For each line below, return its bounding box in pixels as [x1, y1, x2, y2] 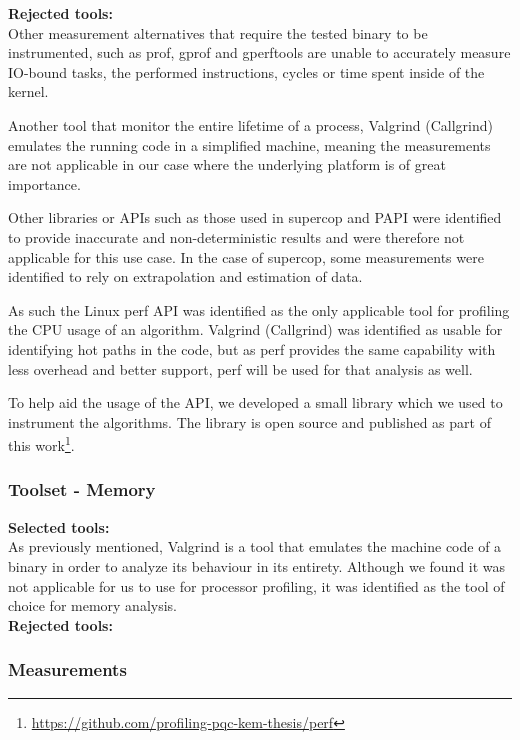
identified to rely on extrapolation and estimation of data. [8, 266, 363, 287]
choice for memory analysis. [8, 595, 177, 616]
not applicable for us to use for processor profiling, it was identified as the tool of [8, 575, 505, 596]
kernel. [8, 81, 49, 102]
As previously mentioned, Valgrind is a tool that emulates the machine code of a [8, 536, 502, 557]
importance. [8, 173, 81, 194]
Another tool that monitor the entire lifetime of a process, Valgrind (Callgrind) [8, 114, 493, 135]
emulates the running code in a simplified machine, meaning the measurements [8, 134, 491, 155]
